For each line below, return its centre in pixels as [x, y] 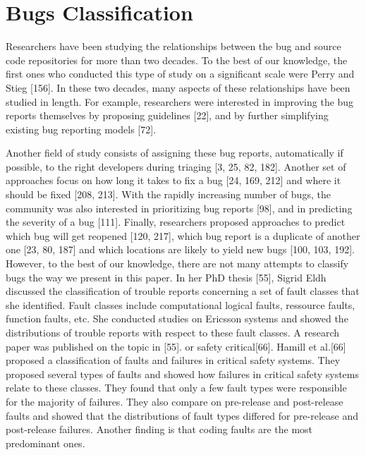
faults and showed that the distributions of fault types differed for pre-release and [182, 415]
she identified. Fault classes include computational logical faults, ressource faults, [181, 304]
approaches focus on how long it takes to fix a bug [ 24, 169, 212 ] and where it [173, 180]
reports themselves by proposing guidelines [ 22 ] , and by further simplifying [167, 115]
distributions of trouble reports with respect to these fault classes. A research [173, 332]
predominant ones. [45, 443]
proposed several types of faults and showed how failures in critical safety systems [183, 374]
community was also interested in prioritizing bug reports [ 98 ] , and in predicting [179, 208]
